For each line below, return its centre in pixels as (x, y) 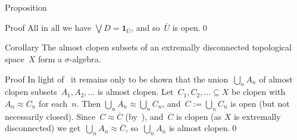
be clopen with (258, 92)
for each (53, 103)
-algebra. (85, 58)
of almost (276, 79)
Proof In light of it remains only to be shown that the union (117, 79)
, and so (146, 27)
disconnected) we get (43, 128)
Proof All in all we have (48, 27)
